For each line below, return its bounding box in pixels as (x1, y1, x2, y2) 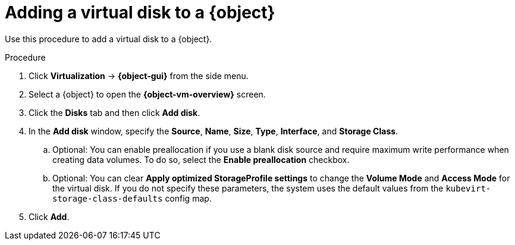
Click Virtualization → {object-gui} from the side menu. (29, 70, 249, 81)
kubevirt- (445, 183, 491, 193)
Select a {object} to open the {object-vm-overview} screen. (29, 89, 266, 99)
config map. (165, 193, 212, 203)
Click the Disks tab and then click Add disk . (29, 107, 200, 118)
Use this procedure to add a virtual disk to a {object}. (5, 33, 212, 44)
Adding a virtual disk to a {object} (5, 2, 275, 23)
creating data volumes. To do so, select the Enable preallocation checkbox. (52, 154, 350, 165)
